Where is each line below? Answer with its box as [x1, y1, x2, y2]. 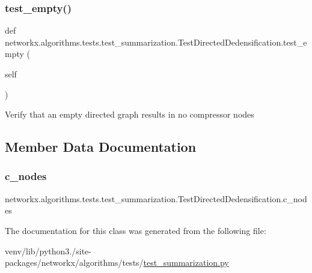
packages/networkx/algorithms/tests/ [5, 256, 144, 269]
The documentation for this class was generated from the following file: [5, 224, 266, 236]
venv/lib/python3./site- [5, 244, 91, 257]
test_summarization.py [143, 256, 229, 269]
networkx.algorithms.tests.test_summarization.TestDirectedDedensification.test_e [5, 35, 307, 48]
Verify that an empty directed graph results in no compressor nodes [5, 108, 254, 121]
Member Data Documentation [5, 137, 197, 156]
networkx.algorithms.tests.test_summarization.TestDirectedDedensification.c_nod [5, 192, 307, 205]
